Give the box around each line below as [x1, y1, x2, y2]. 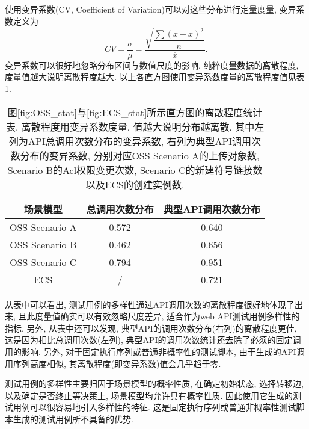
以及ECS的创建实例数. [85, 177, 185, 191]
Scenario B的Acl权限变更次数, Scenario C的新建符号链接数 [7, 162, 263, 177]
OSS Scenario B [10, 237, 77, 252]
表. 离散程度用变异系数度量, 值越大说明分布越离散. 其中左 [5, 119, 265, 134]
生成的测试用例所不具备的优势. [13, 412, 133, 425]
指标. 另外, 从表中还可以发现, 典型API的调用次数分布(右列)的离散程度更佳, [5, 321, 297, 334]
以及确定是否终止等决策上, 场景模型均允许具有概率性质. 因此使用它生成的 [5, 389, 293, 401]
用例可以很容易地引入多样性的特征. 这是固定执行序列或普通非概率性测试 [13, 401, 296, 413]
